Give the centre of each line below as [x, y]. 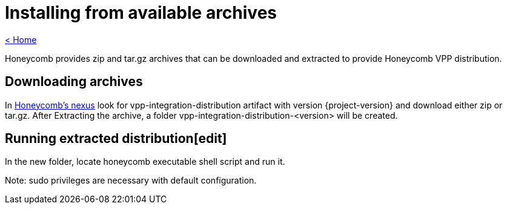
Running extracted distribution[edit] [116, 139]
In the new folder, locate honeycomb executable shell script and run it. [145, 162]
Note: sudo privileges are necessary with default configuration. [131, 181]
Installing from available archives [141, 13]
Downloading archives [74, 82]
